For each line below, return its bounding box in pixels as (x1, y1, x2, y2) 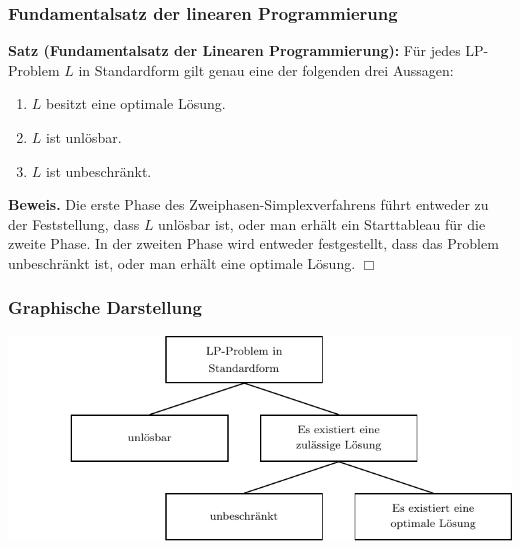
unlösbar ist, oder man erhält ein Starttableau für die (158, 213, 486, 234)
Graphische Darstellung (8, 295, 202, 320)
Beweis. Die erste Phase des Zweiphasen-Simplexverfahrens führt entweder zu (8, 194, 489, 215)
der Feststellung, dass (8, 213, 140, 234)
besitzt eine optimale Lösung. (46, 93, 226, 114)
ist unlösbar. (46, 127, 122, 147)
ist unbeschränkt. (46, 160, 152, 181)
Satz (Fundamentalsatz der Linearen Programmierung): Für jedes (8, 40, 461, 61)
